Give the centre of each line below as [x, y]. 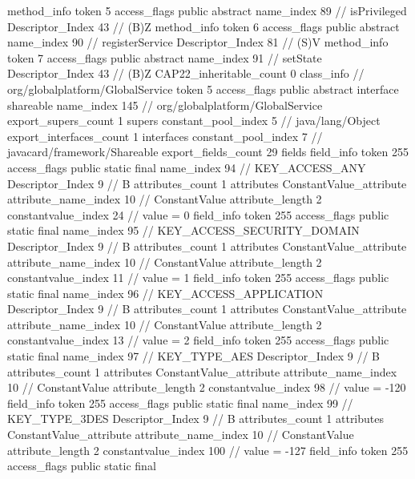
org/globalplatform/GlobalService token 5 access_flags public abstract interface [203, 89]
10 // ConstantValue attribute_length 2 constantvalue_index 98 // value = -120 [207, 387]
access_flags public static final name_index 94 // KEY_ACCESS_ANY [187, 167]
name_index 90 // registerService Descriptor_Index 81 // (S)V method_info [198, 42]
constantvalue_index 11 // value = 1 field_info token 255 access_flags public [198, 278]
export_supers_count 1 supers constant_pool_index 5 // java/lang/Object [194, 121]
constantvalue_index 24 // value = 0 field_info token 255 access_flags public [198, 214]
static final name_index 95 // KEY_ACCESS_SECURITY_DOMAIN [183, 230]
